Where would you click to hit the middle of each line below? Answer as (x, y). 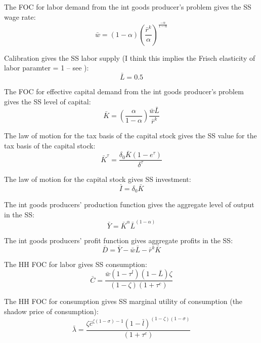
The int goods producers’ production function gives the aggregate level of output (129, 204)
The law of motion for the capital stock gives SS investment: (98, 179)
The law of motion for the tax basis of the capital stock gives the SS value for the (130, 135)
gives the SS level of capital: (48, 101)
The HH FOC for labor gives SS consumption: (76, 264)
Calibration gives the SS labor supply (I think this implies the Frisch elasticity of (130, 58)
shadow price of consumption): (51, 311)
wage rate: (20, 16)
